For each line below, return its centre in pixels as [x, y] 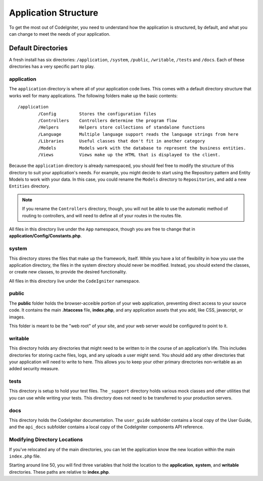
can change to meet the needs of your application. [60, 34]
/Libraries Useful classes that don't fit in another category [122, 141]
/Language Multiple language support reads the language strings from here [138, 134]
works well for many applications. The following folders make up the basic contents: [93, 96]
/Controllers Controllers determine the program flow [108, 120]
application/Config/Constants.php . [46, 236]
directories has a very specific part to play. [52, 66]
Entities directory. [30, 186]
